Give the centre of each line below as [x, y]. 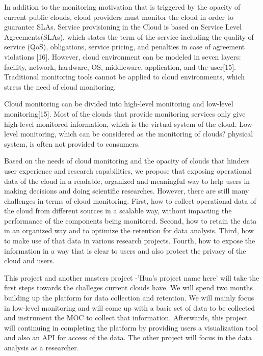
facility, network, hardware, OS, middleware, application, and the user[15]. [120, 66]
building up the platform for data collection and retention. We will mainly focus [129, 298]
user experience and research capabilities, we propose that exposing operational [128, 170]
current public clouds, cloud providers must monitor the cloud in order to [119, 17]
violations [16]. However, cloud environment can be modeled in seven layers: [123, 56]
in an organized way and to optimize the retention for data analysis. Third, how [129, 230]
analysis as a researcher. [42, 347]
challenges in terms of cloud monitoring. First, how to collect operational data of [130, 200]
